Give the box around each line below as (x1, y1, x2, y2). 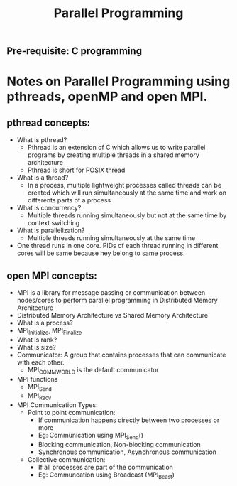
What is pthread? (16, 136, 67, 144)
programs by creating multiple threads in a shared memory (27, 151, 200, 159)
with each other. (16, 357, 65, 367)
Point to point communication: (27, 409, 116, 417)
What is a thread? (16, 173, 69, 182)
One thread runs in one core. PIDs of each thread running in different (16, 242, 219, 250)
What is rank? (16, 335, 57, 344)
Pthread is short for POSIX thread (27, 166, 126, 175)
